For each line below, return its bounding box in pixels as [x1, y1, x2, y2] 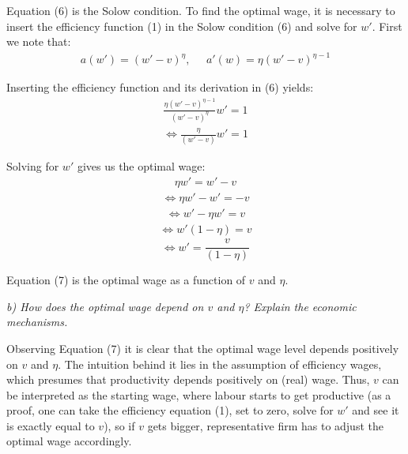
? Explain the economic [244, 298, 357, 314]
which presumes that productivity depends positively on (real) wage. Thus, [6, 371, 370, 388]
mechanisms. [6, 313, 68, 330]
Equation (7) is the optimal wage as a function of [6, 272, 246, 288]
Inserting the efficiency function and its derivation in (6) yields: [6, 79, 314, 96]
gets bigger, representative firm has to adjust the [147, 417, 383, 433]
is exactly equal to [6, 417, 95, 433]
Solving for [6, 158, 59, 174]
